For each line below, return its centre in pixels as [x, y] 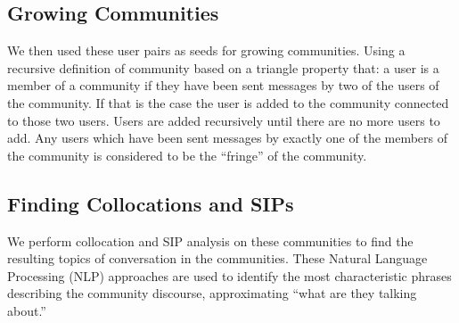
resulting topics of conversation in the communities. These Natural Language [217, 258]
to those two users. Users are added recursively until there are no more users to [224, 120]
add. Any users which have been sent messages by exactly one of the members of [228, 138]
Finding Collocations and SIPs [151, 203]
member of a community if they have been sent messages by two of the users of [223, 85]
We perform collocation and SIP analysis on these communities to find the [210, 240]
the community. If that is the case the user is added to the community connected [228, 102]
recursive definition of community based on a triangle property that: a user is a [223, 67]
